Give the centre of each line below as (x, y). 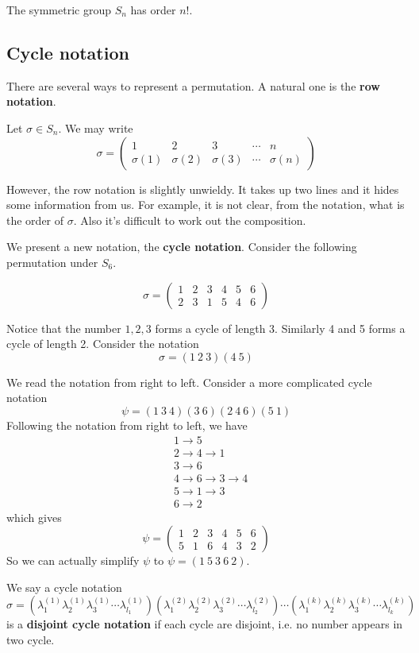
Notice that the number (64, 328)
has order (153, 10)
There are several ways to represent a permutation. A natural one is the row (193, 85)
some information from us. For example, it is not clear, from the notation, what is (206, 205)
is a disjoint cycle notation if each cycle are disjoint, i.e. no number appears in (205, 624)
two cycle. (31, 640)
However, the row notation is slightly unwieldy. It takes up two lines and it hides (203, 189)
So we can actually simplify (73, 560)
